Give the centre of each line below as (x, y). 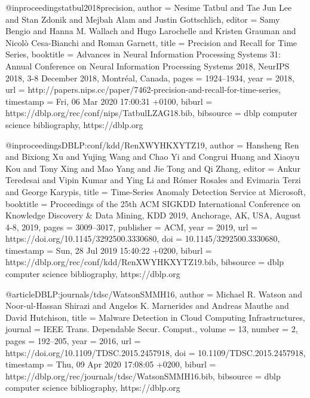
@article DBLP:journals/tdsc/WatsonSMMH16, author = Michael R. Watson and (154, 294)
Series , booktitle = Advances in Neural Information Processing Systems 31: (143, 54)
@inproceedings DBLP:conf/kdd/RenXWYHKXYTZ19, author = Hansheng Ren (152, 145)
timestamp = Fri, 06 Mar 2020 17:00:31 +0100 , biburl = (109, 101)
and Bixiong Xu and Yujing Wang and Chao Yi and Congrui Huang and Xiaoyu (153, 157)
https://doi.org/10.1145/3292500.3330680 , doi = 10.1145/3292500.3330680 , (143, 239)
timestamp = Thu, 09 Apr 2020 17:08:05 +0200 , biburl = (111, 364)
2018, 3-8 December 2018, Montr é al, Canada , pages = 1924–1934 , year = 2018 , (150, 78)
